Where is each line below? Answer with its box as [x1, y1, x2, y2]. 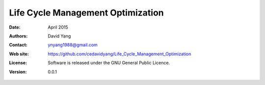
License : [9, 60, 27, 66]
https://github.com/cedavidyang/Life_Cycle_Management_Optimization [48, 51, 191, 57]
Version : [9, 68, 27, 75]
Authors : [9, 33, 28, 39]
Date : [9, 24, 21, 30]
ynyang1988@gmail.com [48, 42, 98, 48]
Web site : [9, 51, 29, 57]
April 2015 [48, 24, 68, 30]
